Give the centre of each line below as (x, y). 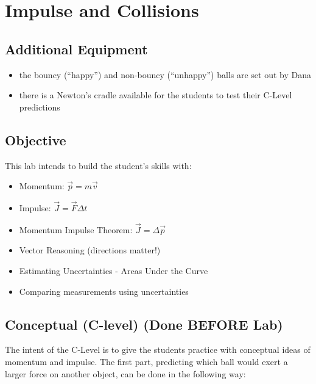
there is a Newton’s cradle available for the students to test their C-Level (156, 95)
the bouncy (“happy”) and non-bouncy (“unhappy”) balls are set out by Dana (165, 74)
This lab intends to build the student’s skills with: (98, 165)
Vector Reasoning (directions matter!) (90, 250)
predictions (40, 107)
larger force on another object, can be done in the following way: (125, 373)
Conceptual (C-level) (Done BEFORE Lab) (144, 324)
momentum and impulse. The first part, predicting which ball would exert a (146, 361)
